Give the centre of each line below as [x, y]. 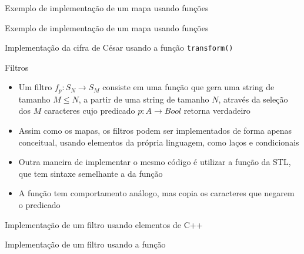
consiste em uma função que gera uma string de [188, 87]
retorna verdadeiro [217, 110]
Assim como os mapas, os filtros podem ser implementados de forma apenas [155, 131]
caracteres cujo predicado [90, 110]
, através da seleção [253, 99]
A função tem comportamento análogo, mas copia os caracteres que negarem [156, 193]
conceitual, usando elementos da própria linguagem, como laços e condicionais [159, 142]
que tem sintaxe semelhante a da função [91, 173]
